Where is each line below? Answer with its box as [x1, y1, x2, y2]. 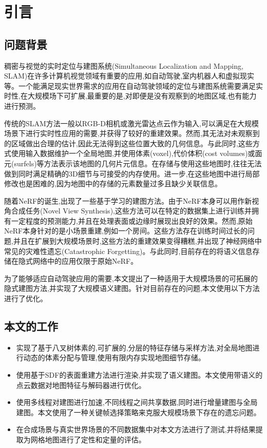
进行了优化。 [4, 293, 47, 304]
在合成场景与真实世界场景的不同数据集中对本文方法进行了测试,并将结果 [16, 424, 256, 435]
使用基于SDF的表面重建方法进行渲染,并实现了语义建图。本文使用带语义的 [16, 369, 263, 380]
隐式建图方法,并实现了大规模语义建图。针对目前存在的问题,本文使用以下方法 [4, 283, 260, 294]
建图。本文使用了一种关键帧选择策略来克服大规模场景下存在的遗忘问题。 [16, 406, 261, 417]
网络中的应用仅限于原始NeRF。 [32, 256, 138, 266]
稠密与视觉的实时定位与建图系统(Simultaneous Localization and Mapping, [4, 60, 243, 71]
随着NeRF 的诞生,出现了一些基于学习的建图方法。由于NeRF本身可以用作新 [4, 195, 252, 206]
